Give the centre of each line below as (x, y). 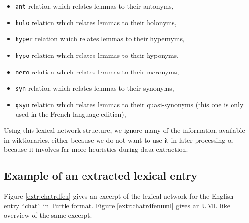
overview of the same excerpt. (48, 215)
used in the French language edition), (71, 114)
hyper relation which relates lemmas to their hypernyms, (100, 39)
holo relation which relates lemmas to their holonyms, (96, 22)
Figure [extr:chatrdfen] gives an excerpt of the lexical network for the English (119, 196)
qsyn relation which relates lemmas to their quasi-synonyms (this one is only (129, 104)
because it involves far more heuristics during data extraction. (96, 149)
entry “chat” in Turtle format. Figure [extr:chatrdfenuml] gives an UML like (117, 205)
